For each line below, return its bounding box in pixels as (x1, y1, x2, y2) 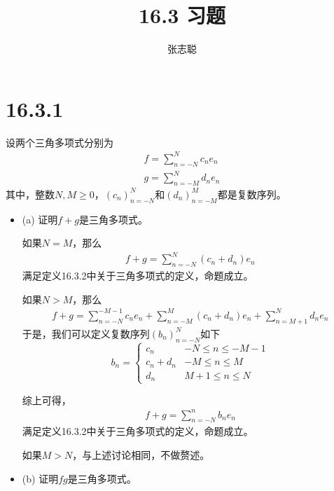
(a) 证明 (22, 212, 58, 226)
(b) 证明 (22, 471, 59, 485)
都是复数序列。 (217, 186, 286, 201)
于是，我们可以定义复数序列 (22, 326, 150, 340)
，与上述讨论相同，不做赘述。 (72, 448, 210, 462)
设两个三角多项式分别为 (6, 134, 113, 149)
